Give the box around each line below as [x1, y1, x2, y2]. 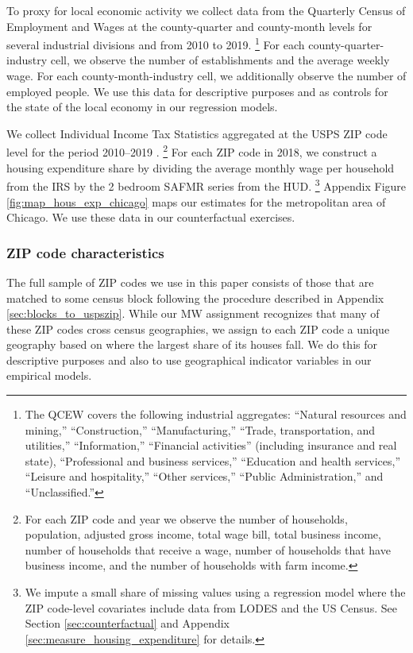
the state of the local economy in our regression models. [6, 99, 278, 115]
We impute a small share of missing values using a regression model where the [25, 584, 406, 600]
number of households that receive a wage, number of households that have [25, 541, 391, 558]
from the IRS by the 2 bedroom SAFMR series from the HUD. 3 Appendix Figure [6, 176, 407, 194]
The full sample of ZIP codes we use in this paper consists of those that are [6, 273, 374, 290]
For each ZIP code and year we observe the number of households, [25, 510, 348, 527]
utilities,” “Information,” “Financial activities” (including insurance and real [25, 437, 397, 454]
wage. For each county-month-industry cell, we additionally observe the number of [6, 68, 407, 84]
